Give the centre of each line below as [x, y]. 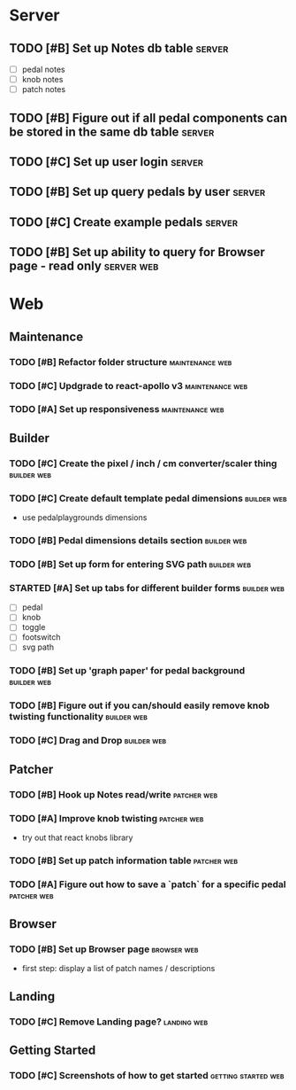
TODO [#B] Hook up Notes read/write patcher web [114, 794]
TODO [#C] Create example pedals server [124, 222]
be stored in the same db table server [112, 132]
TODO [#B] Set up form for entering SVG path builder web [130, 564]
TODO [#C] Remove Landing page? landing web [109, 1022]
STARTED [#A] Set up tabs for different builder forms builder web [147, 588]
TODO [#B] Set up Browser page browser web [104, 949]
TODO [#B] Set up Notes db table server [119, 48]
